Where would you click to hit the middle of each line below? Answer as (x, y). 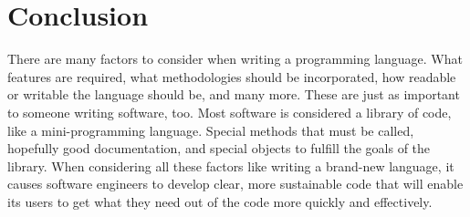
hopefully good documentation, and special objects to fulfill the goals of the (219, 148)
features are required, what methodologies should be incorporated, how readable (232, 76)
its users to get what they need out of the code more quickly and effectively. (220, 201)
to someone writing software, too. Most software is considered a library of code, (230, 112)
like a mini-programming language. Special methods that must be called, (211, 130)
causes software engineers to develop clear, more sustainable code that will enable (235, 184)
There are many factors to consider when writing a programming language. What (235, 59)
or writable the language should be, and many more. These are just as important (234, 94)
